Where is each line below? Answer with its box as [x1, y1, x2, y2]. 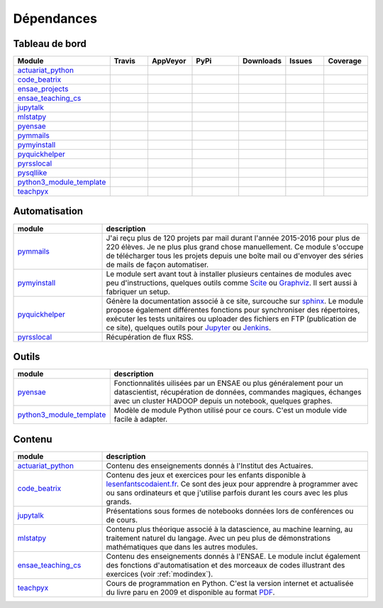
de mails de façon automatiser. [106, 259, 209, 269]
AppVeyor [151, 56, 187, 66]
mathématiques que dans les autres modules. [106, 542, 258, 552]
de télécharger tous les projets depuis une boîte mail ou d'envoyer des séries [106, 251, 364, 261]
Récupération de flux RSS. [106, 332, 194, 342]
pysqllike [17, 168, 48, 178]
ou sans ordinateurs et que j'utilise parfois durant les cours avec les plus [106, 487, 348, 497]
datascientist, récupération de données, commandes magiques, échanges [113, 387, 362, 397]
